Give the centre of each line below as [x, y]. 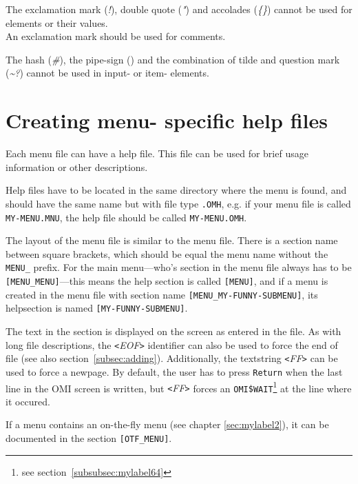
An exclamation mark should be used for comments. [116, 36]
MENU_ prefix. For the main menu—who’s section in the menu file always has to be [179, 267]
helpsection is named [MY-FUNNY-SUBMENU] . [97, 308]
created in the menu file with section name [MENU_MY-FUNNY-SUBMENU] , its [162, 294]
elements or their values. [57, 22]
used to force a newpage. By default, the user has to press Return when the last [174, 371]
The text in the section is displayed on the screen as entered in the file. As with [173, 331]
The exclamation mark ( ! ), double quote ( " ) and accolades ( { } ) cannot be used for [179, 9]
